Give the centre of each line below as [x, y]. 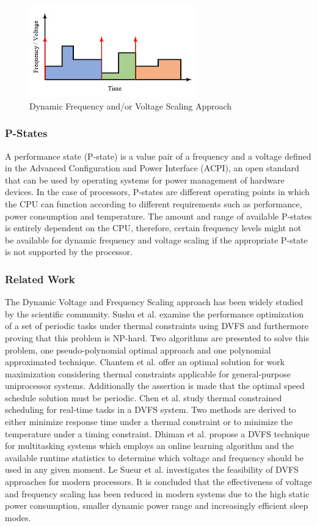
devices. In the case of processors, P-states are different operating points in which [157, 192]
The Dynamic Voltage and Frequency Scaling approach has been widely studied [154, 302]
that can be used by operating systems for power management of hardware [145, 180]
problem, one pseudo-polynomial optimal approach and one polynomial [138, 350]
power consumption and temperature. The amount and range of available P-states [158, 216]
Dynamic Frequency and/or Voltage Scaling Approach [131, 106]
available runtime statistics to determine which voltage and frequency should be [154, 457]
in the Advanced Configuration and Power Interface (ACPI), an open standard [152, 168]
